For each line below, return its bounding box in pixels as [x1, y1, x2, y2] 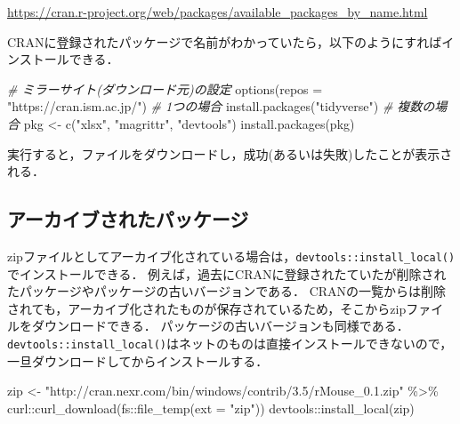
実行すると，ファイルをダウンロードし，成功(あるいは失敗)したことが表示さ [7, 144, 453, 163]
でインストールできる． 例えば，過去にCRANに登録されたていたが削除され [7, 264, 447, 283]
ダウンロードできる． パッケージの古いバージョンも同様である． [31, 316, 409, 335]
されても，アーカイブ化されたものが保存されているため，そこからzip [7, 299, 407, 317]
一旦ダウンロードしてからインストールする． [7, 351, 269, 370]
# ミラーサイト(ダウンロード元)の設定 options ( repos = [7, 79, 323, 98]
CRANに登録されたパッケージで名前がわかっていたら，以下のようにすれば [7, 32, 442, 51]
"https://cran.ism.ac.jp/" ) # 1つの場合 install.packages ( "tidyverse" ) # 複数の [7, 97, 435, 116]
